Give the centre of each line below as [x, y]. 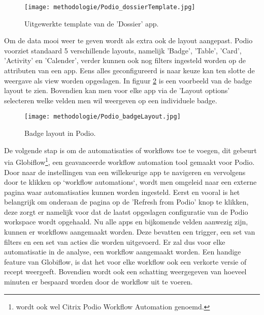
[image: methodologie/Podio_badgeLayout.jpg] [103, 117]
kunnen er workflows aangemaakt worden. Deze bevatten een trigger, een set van [130, 232]
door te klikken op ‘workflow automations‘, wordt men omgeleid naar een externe [130, 182]
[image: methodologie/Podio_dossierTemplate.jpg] [110, 7]
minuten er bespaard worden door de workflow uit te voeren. [98, 282]
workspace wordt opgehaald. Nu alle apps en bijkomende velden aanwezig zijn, [126, 222]
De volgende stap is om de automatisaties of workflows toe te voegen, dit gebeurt [130, 150]
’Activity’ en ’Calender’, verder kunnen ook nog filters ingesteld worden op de [125, 60]
